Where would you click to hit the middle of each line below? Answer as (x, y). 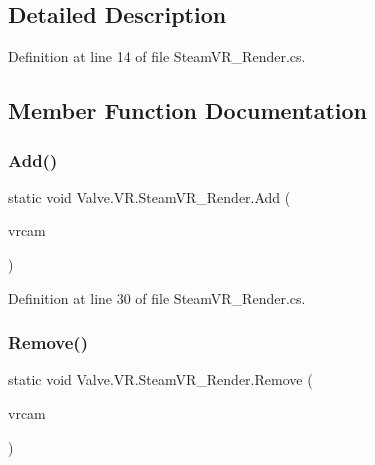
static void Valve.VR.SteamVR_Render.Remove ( (160, 379)
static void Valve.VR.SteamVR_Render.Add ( (149, 196)
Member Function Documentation (188, 110)
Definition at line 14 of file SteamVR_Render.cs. (157, 56)
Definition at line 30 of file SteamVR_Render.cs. (157, 297)
